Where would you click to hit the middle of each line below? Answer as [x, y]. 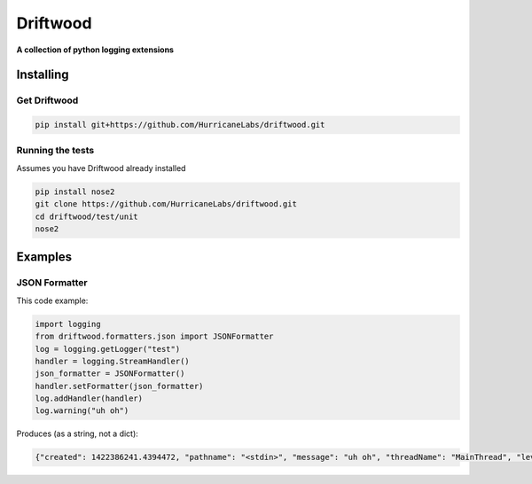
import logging [68, 324]
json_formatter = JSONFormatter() [110, 374]
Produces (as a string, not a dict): [78, 433]
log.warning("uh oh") [82, 411]
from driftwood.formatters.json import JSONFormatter [154, 336]
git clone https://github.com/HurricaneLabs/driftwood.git [166, 204]
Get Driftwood [47, 100]
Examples [44, 257]
